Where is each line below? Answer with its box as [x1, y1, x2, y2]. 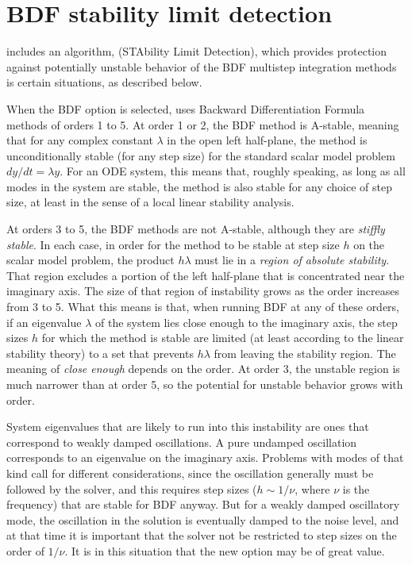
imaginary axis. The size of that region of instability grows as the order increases [6, 282, 400, 299]
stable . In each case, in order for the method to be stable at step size [6, 236, 340, 252]
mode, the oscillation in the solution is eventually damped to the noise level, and [6, 511, 399, 528]
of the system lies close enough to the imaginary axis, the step [95, 313, 398, 330]
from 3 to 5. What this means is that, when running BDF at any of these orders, [6, 298, 400, 315]
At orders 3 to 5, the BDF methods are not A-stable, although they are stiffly [6, 221, 385, 237]
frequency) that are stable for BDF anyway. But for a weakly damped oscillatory [6, 496, 400, 513]
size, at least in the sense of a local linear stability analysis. [6, 194, 295, 210]
